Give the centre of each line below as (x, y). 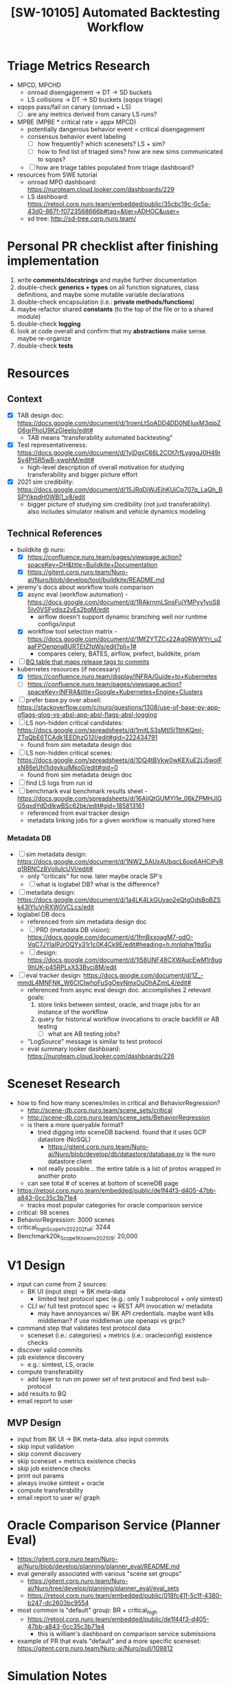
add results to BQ (42, 1394)
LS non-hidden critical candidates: (74, 723)
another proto (57, 1176)
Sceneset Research (64, 1083)
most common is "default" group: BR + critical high (87, 1611)
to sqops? (51, 159)
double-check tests (45, 346)
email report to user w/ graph (58, 1498)
